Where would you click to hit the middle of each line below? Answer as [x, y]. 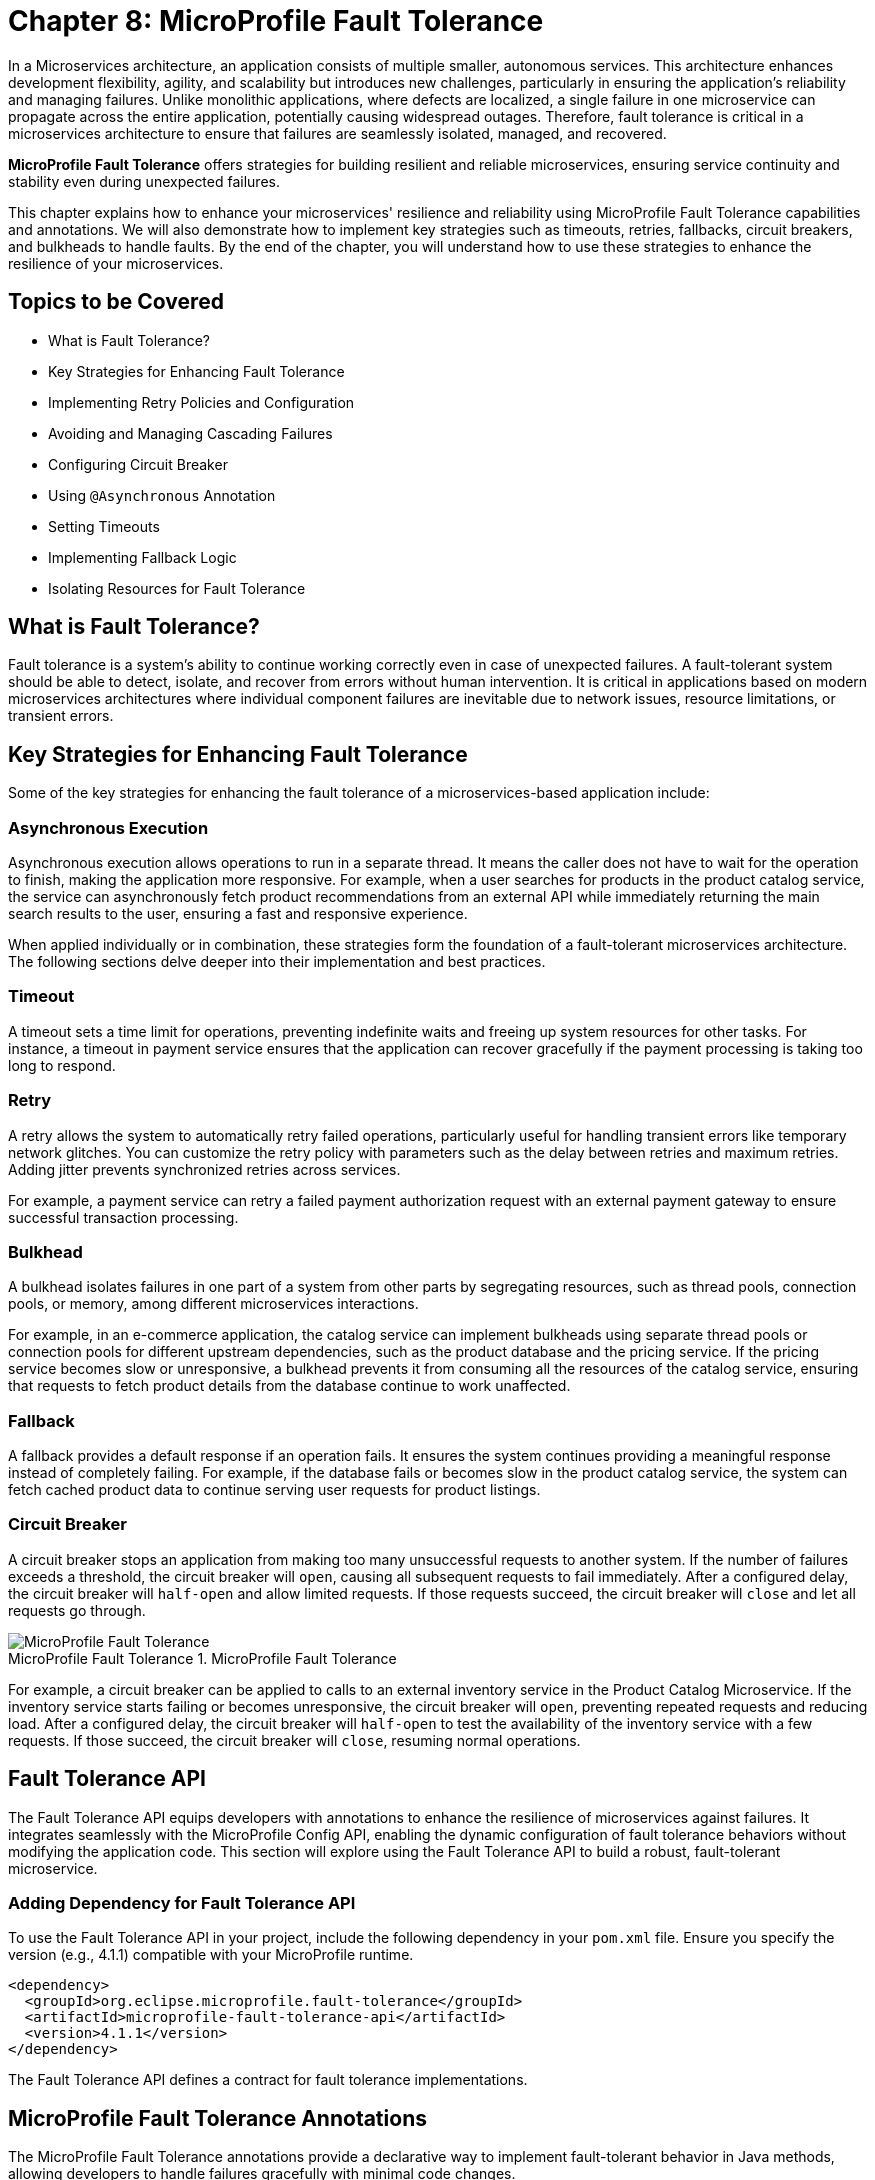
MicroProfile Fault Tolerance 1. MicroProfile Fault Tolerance [202, 1658]
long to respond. [62, 1065]
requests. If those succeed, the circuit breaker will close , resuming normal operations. [294, 1740]
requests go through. [77, 1610]
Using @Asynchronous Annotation [162, 495]
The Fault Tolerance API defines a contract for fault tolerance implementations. [268, 2080]
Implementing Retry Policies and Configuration [201, 402]
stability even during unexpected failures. [144, 181]
